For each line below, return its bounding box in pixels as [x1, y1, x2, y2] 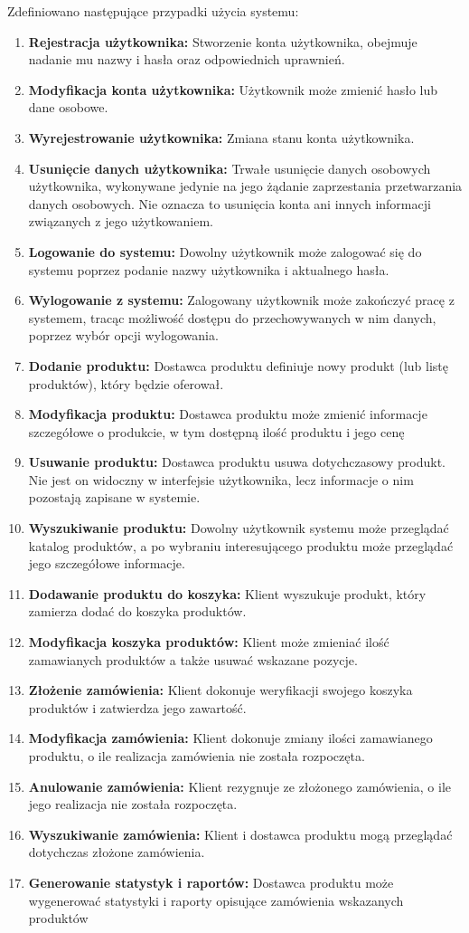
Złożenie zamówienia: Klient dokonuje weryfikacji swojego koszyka [28, 681, 413, 700]
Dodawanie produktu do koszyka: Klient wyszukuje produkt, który [28, 584, 427, 603]
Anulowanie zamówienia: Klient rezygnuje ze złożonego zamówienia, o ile [28, 776, 452, 795]
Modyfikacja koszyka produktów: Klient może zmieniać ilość [28, 633, 389, 652]
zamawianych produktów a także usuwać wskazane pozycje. [28, 650, 358, 669]
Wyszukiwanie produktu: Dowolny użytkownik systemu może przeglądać [28, 519, 449, 538]
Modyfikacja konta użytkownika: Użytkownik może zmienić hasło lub [28, 80, 438, 99]
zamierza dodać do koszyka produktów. [28, 602, 247, 621]
